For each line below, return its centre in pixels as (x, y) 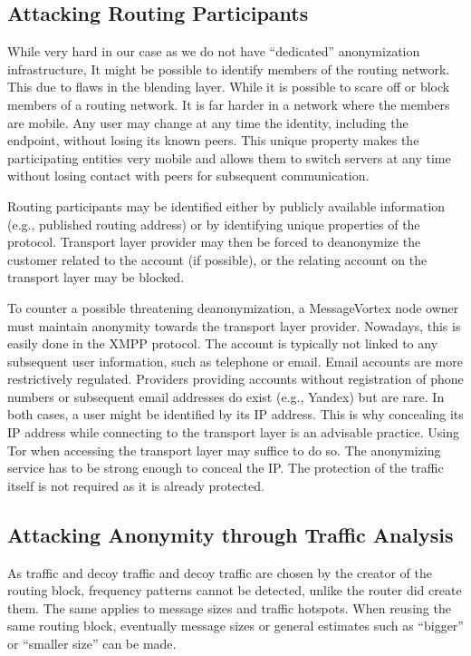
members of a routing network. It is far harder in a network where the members (229, 104)
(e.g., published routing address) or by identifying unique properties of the (214, 224)
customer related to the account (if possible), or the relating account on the (217, 259)
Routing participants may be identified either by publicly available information (226, 206)
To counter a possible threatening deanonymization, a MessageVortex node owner (233, 307)
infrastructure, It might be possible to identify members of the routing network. (229, 69)
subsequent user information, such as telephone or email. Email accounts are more (235, 361)
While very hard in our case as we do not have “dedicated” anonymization (214, 51)
